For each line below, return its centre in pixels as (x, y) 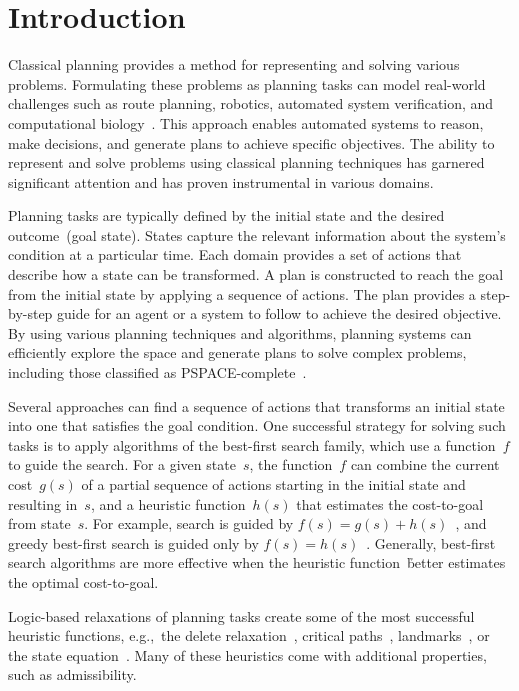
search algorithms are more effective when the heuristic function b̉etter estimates (257, 562)
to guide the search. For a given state (122, 464)
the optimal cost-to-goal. (83, 581)
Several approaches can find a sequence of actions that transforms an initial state (256, 405)
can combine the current (425, 464)
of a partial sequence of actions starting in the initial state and (273, 484)
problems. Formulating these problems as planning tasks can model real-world (247, 83)
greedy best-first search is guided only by (133, 542)
